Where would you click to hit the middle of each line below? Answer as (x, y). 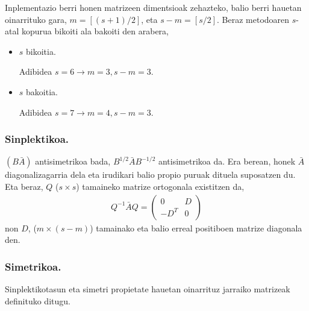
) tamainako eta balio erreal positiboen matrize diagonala (196, 228)
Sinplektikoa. (37, 139)
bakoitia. (42, 91)
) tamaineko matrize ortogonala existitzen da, (160, 186)
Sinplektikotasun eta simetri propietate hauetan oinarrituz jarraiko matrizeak (148, 289)
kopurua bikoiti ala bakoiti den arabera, (95, 31)
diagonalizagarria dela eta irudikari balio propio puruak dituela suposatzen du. (150, 174)
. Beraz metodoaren (253, 19)
